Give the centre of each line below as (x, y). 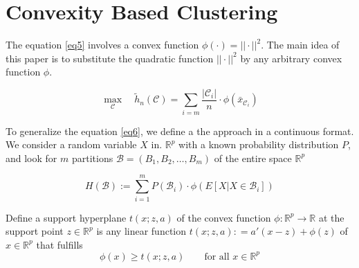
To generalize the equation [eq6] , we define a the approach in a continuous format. (180, 131)
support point (35, 231)
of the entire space (253, 158)
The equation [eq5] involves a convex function (102, 45)
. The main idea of (300, 45)
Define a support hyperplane (66, 217)
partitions (92, 158)
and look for (31, 158)
